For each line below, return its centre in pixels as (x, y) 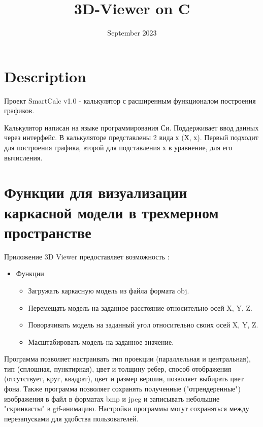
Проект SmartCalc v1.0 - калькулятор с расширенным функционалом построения (130, 100)
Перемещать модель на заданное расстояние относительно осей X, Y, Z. (140, 307)
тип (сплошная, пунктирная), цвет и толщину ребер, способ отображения (118, 368)
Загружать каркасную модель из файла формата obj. (109, 290)
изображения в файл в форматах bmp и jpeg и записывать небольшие (112, 398)
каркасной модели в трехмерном (111, 212)
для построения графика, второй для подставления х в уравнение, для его (118, 147)
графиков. (19, 110)
